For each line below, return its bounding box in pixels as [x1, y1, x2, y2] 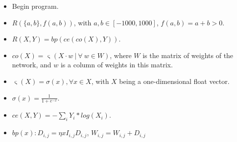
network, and [12, 60, 51, 70]
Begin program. [12, 1, 59, 11]
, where [110, 50, 132, 60]
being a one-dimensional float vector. [119, 76, 230, 86]
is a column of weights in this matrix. [60, 60, 173, 70]
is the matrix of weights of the [142, 50, 234, 60]
